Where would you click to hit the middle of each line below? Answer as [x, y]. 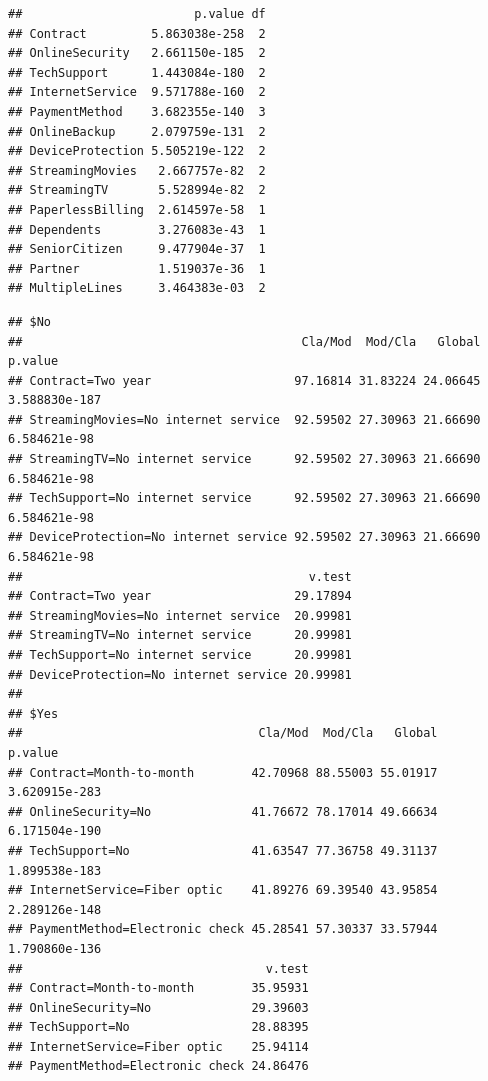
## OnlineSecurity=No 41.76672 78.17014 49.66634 [223, 811]
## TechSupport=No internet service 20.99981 [180, 655]
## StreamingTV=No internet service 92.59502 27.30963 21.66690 [244, 459]
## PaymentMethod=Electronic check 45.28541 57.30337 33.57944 [223, 929]
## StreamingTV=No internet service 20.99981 [180, 635]
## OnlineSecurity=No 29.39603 [158, 1007]
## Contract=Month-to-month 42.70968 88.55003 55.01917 [223, 772]
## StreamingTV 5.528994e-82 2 [137, 190]
